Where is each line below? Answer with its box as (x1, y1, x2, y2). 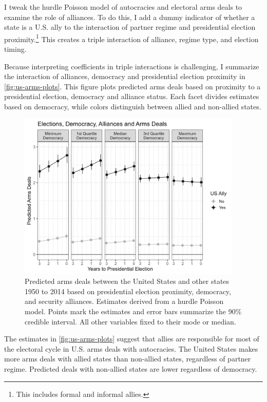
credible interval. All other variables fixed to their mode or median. (25, 316, 236, 327)
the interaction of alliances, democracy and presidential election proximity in (4, 71, 245, 82)
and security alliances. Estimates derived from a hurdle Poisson (25, 296, 224, 307)
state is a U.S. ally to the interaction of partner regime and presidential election (4, 22, 256, 32)
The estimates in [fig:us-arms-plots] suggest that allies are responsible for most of (4, 333, 259, 344)
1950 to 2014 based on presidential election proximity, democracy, (25, 285, 231, 296)
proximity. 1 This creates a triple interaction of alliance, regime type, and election (4, 32, 259, 44)
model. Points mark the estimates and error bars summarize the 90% (25, 306, 242, 317)
